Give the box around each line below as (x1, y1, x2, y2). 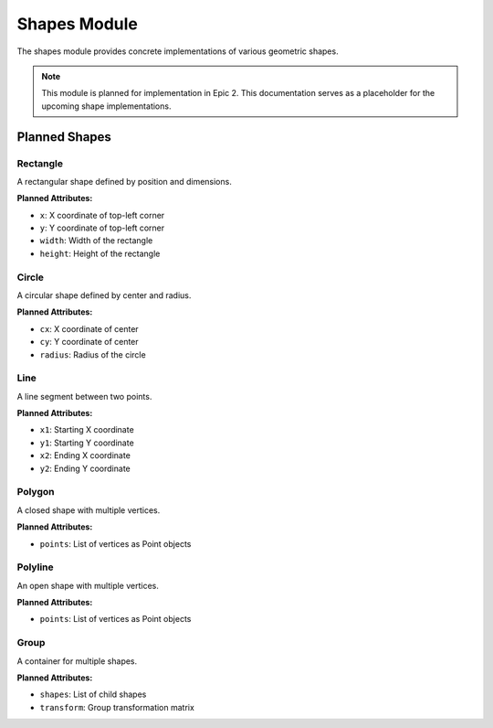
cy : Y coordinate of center (39, 337, 139, 348)
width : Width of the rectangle (39, 235, 153, 246)
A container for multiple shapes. (16, 655, 138, 667)
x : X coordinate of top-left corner (39, 209, 165, 220)
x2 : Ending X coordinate (39, 450, 131, 461)
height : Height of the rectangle (39, 248, 161, 259)
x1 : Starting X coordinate (39, 424, 134, 435)
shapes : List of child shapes (39, 689, 147, 700)
